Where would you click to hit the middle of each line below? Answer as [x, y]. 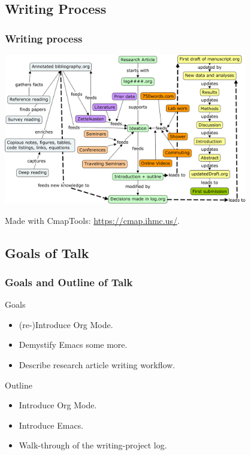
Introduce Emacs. [51, 425]
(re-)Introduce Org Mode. [66, 324]
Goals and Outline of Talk [69, 282]
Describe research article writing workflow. [97, 365]
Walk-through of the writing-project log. [93, 445]
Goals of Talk [47, 252]
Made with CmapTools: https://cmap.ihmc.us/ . [92, 220]
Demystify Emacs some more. [73, 345]
